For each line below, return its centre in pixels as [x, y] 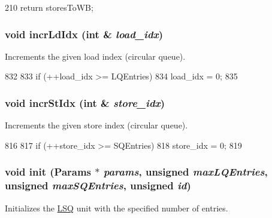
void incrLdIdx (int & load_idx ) [84, 34]
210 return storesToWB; [49, 7]
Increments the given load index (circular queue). [95, 56]
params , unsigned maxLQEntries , [185, 172]
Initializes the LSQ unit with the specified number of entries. [117, 208]
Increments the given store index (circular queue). [96, 125]
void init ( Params [48, 172]
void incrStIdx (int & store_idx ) [85, 102]
